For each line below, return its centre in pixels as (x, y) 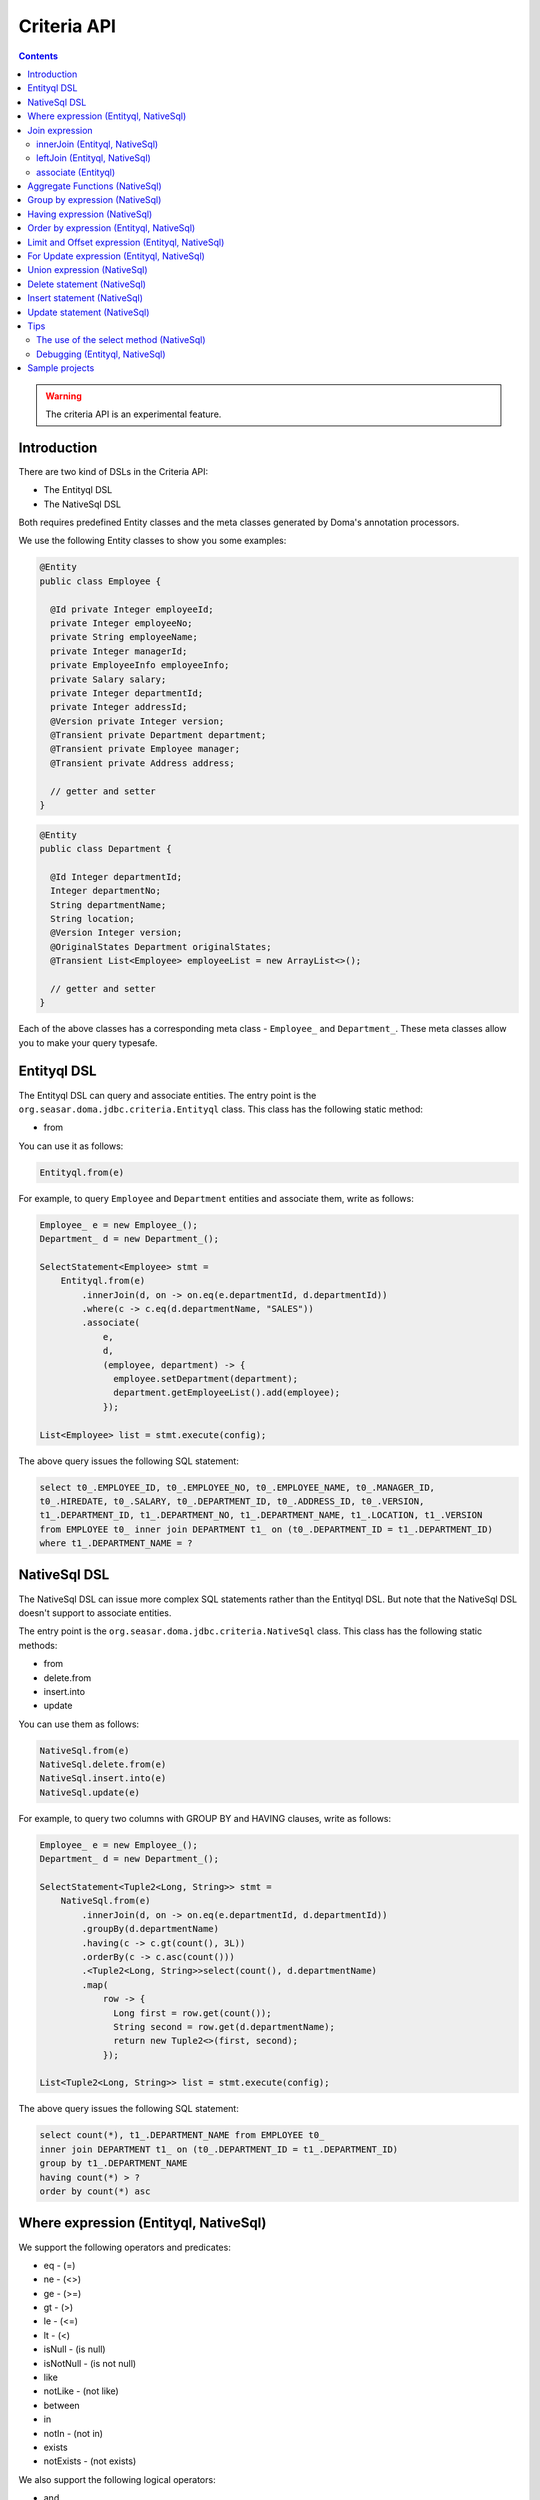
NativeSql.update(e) (89, 1792)
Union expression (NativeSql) (88, 270)
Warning (63, 396)
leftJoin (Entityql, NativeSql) (94, 158)
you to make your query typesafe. (88, 1042)
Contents (38, 56)
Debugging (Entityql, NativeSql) (101, 354)
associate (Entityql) (76, 172)
